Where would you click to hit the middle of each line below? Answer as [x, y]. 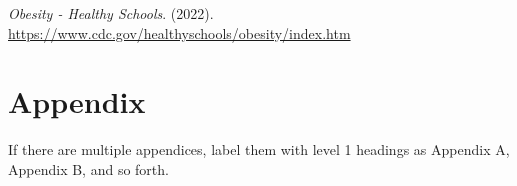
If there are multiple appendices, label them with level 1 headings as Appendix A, [259, 149]
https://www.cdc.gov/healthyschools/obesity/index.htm [179, 32]
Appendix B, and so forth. [88, 168]
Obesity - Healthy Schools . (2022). [111, 13]
